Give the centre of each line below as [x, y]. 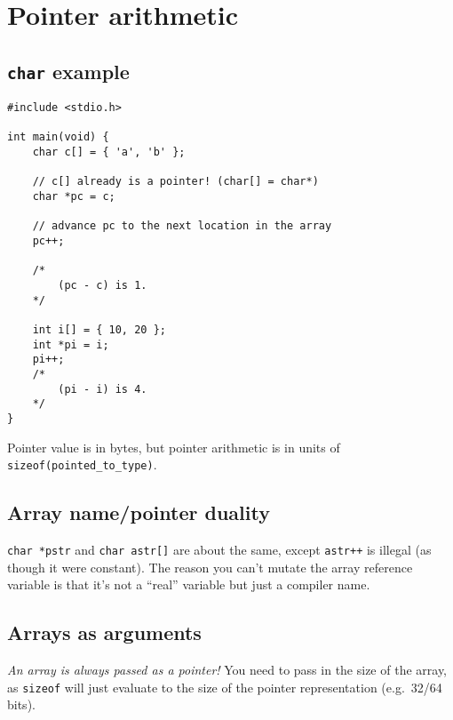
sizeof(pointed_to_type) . [82, 464]
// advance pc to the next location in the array [182, 226]
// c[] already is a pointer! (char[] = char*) [175, 182]
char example [68, 71]
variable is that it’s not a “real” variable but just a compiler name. [189, 584]
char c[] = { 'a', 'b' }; [109, 152]
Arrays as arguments [104, 632]
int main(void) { [58, 137]
